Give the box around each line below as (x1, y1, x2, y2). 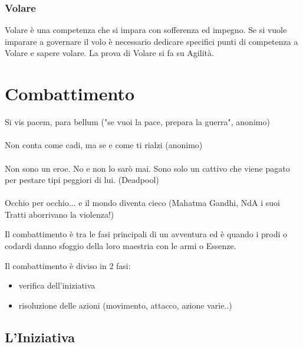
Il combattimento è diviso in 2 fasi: (5, 259, 131, 271)
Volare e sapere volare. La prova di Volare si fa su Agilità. (5, 47, 214, 59)
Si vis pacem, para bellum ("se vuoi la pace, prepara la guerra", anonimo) (5, 116, 270, 128)
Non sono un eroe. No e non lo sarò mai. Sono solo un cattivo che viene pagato (5, 162, 290, 174)
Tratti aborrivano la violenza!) (5, 208, 114, 220)
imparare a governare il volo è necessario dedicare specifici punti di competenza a (5, 35, 298, 47)
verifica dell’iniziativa (18, 279, 95, 292)
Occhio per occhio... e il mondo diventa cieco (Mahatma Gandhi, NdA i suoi (5, 197, 280, 209)
